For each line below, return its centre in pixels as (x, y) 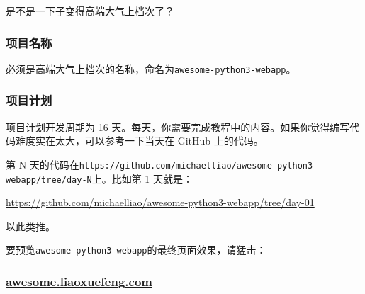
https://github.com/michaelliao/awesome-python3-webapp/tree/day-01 (160, 202)
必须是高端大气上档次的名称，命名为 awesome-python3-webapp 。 (151, 68)
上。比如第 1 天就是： (142, 178)
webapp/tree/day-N (49, 180)
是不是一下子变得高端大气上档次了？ (90, 11)
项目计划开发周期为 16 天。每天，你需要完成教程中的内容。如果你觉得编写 (178, 126)
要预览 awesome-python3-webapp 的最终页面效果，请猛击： (136, 250)
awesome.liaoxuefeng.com (79, 281)
